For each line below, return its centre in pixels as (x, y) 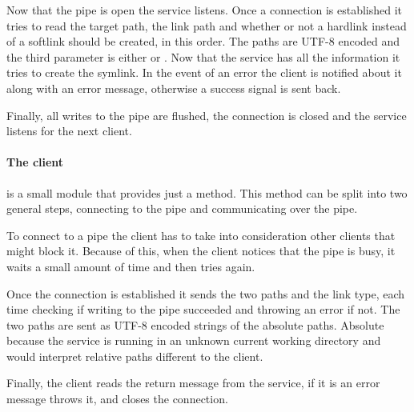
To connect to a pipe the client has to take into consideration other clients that (201, 235)
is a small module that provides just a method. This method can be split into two (207, 192)
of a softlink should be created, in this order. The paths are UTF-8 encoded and (203, 41)
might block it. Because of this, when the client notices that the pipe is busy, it (201, 251)
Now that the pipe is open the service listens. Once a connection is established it (205, 10)
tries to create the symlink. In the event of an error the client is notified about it (204, 72)
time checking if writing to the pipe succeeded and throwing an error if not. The (203, 309)
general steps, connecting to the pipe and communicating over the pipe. (182, 208)
